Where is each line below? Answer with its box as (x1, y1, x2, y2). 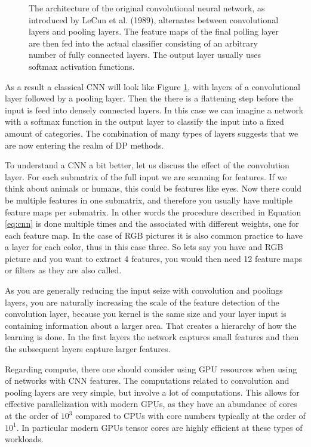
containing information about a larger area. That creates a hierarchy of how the (5, 319, 297, 331)
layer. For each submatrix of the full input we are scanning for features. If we (5, 170, 287, 183)
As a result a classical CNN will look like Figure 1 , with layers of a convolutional (5, 80, 300, 93)
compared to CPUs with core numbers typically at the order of (75, 409, 306, 421)
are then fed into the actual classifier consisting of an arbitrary (29, 36, 258, 49)
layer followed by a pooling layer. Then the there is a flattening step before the (5, 92, 293, 104)
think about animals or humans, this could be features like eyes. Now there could (5, 182, 302, 195)
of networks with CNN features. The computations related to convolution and (5, 374, 290, 387)
